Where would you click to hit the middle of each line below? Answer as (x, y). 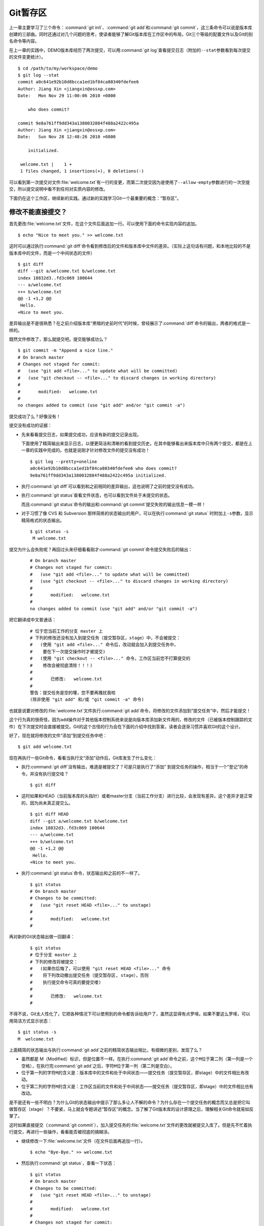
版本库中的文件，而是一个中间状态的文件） (52, 253)
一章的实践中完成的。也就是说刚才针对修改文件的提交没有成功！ (86, 450)
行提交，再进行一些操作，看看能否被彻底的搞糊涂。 (60, 1132)
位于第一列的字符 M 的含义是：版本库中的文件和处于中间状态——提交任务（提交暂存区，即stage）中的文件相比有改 (135, 1073)
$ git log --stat (38, 75)
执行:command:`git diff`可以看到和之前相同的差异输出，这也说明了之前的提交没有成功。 (109, 486)
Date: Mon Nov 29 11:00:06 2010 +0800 (67, 96)
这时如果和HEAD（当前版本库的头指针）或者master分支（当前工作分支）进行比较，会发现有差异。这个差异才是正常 (137, 796)
